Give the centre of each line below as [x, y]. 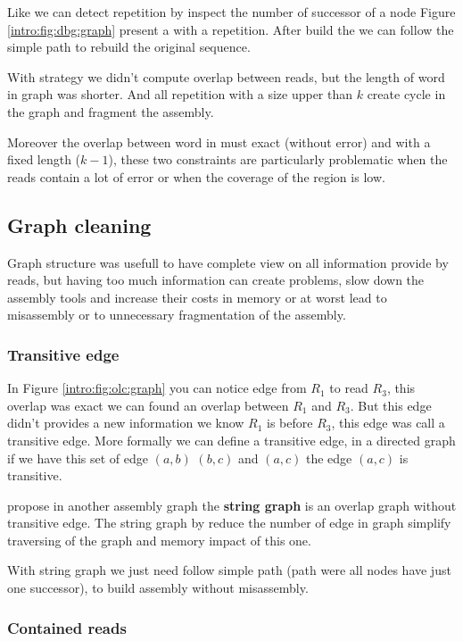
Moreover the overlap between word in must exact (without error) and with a [219, 142]
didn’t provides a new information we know [126, 423]
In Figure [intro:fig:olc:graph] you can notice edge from [157, 388]
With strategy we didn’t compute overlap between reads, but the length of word [226, 76]
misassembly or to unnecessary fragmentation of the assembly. [177, 315]
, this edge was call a [388, 423]
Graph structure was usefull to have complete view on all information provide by [228, 262]
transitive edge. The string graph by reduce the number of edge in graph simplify [229, 523]
